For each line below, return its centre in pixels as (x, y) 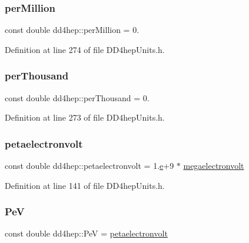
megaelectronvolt (214, 166)
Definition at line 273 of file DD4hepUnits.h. (85, 117)
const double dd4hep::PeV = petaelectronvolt (86, 233)
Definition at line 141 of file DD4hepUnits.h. (85, 185)
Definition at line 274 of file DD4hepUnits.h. (85, 49)
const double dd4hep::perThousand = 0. (77, 97)
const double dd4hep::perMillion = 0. (72, 30)
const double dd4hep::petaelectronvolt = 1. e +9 (89, 166)
